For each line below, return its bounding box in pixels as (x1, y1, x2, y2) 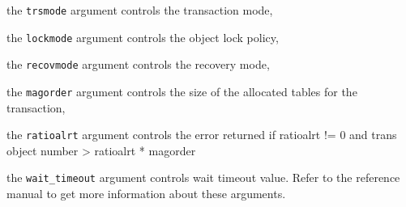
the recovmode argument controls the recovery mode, (6, 56, 270, 73)
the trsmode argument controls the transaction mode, (6, 2, 273, 18)
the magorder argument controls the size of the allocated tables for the (6, 82, 357, 99)
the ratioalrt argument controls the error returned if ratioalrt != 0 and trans (6, 126, 397, 143)
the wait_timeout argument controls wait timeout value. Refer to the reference (6, 169, 400, 186)
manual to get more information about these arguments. (6, 185, 286, 202)
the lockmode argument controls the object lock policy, (6, 28, 279, 45)
